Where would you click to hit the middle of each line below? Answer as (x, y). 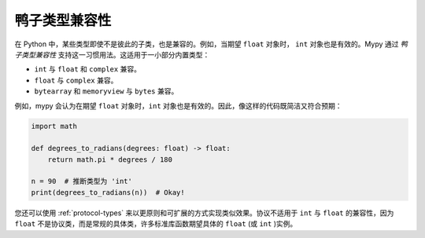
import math (54, 126)
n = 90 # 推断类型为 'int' (82, 181)
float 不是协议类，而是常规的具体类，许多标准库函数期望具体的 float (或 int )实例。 (156, 224)
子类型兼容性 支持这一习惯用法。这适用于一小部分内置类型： (112, 54)
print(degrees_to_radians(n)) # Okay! (108, 192)
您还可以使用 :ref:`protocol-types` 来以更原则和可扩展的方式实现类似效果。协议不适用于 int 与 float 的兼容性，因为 (204, 213)
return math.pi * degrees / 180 (110, 159)
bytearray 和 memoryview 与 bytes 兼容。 (106, 91)
